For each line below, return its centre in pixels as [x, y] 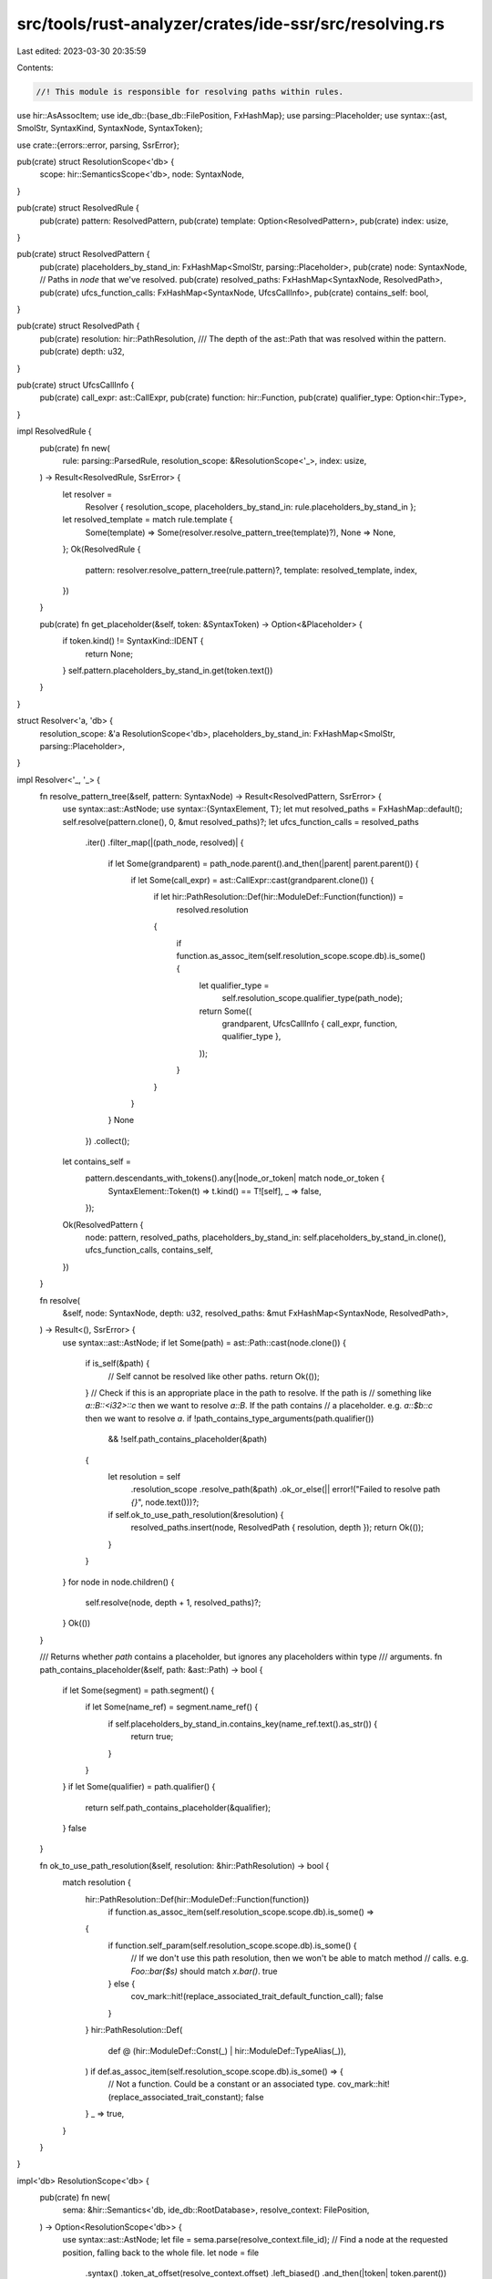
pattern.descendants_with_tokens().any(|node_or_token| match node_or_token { [235, 1178]
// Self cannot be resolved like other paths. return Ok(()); [214, 1376]
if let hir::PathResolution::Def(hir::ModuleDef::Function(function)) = [279, 897]
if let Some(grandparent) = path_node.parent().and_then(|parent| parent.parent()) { [263, 863]
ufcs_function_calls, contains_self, [149, 1250]
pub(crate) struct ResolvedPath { [78, 326]
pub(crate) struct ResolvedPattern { [83, 254]
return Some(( [225, 1011]
